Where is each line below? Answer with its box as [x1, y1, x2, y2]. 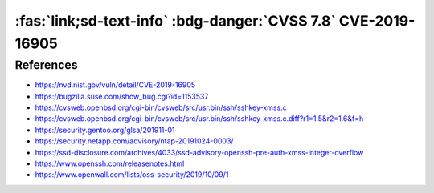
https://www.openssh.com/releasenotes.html [35, 159, 185, 168]
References [14, 58, 78, 72]
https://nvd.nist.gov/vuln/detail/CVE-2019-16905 [35, 80, 196, 90]
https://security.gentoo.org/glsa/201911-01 [35, 125, 176, 135]
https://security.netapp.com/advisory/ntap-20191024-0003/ [35, 136, 234, 146]
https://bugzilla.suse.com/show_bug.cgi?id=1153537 [35, 91, 209, 101]
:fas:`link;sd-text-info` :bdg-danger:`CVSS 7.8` [14, 12, 337, 30]
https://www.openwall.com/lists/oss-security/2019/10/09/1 [35, 170, 229, 179]
